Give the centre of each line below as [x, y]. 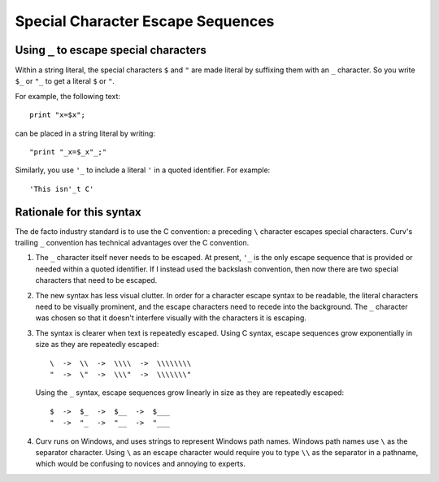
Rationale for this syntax [78, 212]
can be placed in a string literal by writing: [85, 133]
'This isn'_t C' [62, 189]
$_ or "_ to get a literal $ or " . [65, 81]
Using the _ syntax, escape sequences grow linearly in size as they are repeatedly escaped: [190, 393]
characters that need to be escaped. [96, 280]
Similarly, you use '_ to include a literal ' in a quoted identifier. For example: [143, 170]
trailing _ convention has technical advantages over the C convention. [132, 243]
